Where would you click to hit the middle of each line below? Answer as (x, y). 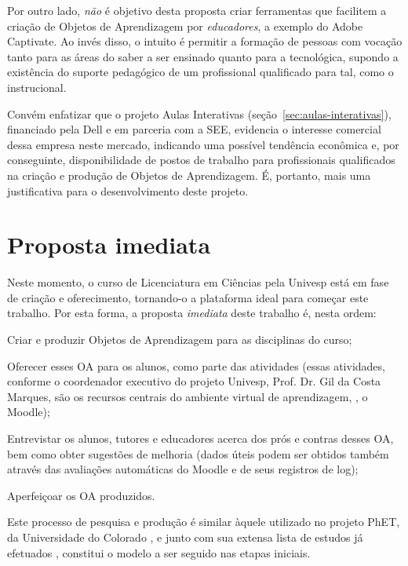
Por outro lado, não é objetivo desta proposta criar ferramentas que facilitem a (197, 10)
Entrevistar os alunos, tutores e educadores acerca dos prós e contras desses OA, (200, 438)
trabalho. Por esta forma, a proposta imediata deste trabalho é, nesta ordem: (192, 313)
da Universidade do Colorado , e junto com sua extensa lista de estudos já (185, 537)
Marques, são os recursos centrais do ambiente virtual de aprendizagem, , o (188, 396)
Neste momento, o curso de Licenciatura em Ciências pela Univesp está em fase (198, 282)
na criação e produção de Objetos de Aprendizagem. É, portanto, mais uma (189, 175)
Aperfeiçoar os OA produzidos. (81, 495)
